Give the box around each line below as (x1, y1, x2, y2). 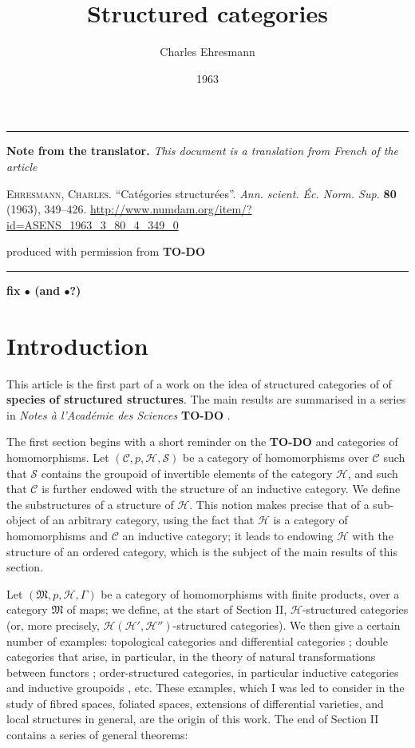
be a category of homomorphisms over (183, 448, 369, 465)
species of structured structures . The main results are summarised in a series (6, 391, 406, 408)
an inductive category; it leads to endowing (122, 527, 334, 543)
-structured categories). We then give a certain (172, 616, 401, 633)
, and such (348, 464, 398, 481)
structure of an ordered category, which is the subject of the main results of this (6, 543, 397, 559)
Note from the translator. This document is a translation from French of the (6, 142, 399, 159)
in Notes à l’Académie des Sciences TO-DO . (6, 406, 231, 423)
